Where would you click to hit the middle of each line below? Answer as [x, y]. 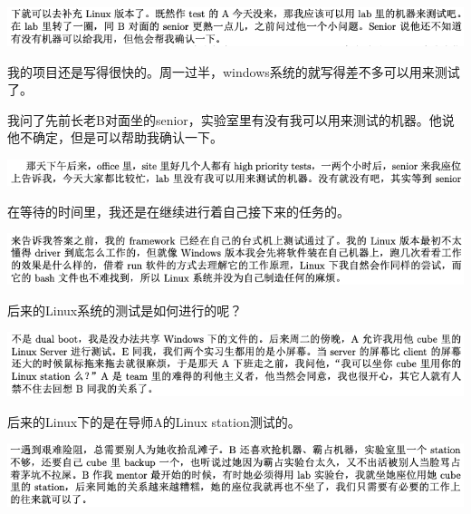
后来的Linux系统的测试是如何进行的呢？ [125, 310]
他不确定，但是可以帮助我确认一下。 [115, 137]
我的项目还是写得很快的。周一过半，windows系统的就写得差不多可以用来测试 [234, 71]
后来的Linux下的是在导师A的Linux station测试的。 [154, 421]
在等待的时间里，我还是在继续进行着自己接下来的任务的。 [178, 211]
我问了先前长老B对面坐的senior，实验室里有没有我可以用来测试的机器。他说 [231, 119]
